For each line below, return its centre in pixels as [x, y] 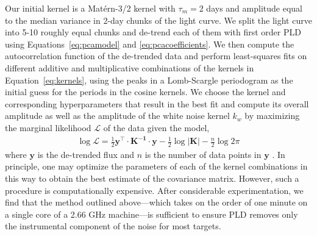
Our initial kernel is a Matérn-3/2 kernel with [90, 8]
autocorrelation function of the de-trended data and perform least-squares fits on [156, 56]
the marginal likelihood [48, 127]
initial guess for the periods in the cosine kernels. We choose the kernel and [145, 92]
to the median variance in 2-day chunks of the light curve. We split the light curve [158, 20]
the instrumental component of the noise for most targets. [113, 226]
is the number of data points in [203, 154]
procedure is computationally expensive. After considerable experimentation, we [154, 190]
